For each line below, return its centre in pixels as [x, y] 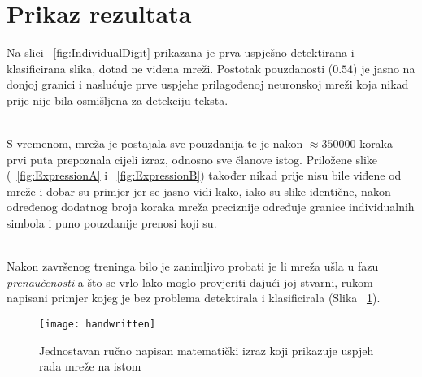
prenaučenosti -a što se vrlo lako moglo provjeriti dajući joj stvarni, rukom [190, 282]
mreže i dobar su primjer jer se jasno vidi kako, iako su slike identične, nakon [199, 191]
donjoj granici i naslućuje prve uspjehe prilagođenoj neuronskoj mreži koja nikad [208, 84]
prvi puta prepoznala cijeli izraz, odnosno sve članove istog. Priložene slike [192, 159]
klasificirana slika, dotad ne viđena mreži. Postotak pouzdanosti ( [170, 68]
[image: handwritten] [98, 325]
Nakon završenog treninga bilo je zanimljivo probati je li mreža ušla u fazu [193, 266]
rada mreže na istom [90, 366]
